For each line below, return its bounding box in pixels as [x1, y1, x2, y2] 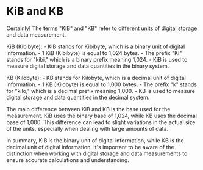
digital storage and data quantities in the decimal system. [6, 94, 150, 101]
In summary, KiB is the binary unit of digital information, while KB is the [6, 136, 184, 144]
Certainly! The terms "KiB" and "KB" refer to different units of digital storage [6, 24, 198, 32]
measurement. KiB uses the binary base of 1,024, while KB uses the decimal [6, 112, 197, 119]
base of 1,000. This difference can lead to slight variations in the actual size [6, 118, 196, 126]
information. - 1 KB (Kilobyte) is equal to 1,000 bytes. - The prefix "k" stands [6, 81, 197, 88]
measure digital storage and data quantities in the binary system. [6, 62, 169, 70]
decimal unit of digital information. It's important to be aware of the [6, 143, 175, 150]
